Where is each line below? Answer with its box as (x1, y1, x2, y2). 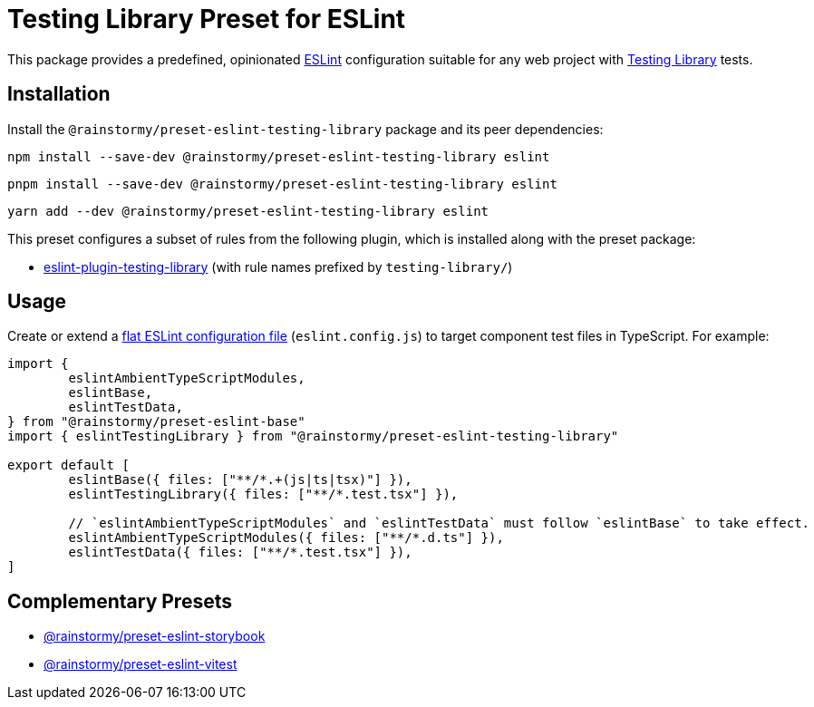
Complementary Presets (7, 589, 232, 613)
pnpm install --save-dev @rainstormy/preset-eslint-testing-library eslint (7, 176, 557, 191)
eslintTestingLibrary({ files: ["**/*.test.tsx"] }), (68, 487, 459, 502)
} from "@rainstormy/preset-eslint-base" (7, 414, 305, 430)
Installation (7, 82, 111, 106)
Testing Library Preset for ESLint (7, 4, 406, 34)
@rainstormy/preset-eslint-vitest (44, 656, 237, 673)
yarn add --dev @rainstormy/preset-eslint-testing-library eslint (7, 203, 489, 218)
